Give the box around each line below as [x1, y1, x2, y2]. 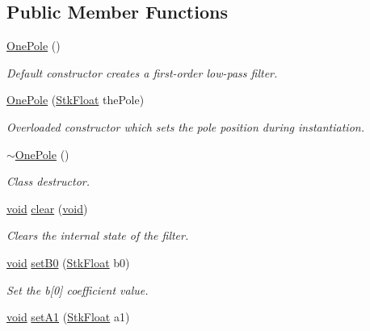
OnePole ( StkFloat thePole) [6, 91, 145, 108]
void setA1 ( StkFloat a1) [6, 308, 130, 325]
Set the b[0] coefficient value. [6, 281, 149, 298]
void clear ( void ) [6, 199, 88, 216]
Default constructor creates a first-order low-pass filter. [6, 64, 278, 81]
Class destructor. [6, 173, 90, 190]
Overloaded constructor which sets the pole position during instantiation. [6, 118, 364, 135]
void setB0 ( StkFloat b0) [6, 253, 130, 270]
